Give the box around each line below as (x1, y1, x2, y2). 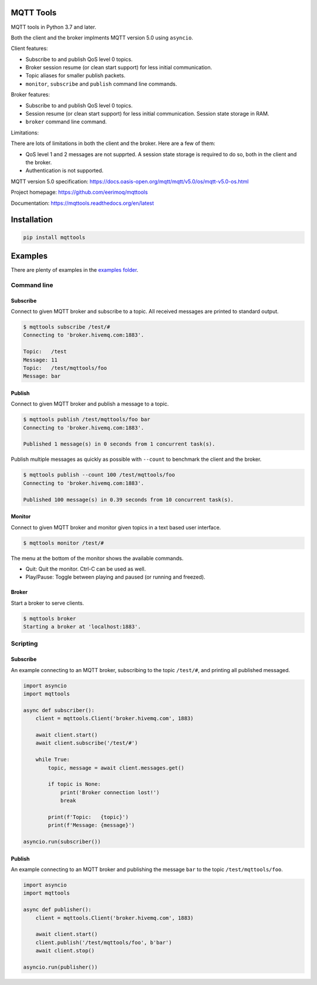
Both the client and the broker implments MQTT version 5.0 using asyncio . (11, 34, 194, 41)
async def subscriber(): (23, 707, 95, 713)
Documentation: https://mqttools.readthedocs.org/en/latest (11, 200, 154, 207)
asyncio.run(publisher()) (23, 963, 98, 970)
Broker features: (11, 91, 50, 98)
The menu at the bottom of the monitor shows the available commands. (11, 555, 184, 562)
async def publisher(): (23, 906, 92, 913)
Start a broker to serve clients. (11, 599, 85, 606)
